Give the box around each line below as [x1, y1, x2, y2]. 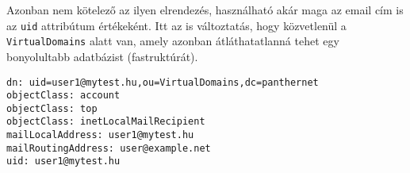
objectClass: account [6, 90, 121, 102]
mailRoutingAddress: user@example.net [6, 142, 211, 154]
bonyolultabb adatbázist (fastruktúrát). [6, 48, 198, 64]
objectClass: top [6, 102, 98, 114]
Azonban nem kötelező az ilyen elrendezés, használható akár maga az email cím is [6, 2, 404, 17]
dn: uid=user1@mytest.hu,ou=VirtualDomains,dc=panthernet [6, 76, 319, 88]
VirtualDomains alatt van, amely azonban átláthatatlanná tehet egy [6, 33, 339, 49]
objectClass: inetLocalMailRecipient [6, 116, 205, 128]
